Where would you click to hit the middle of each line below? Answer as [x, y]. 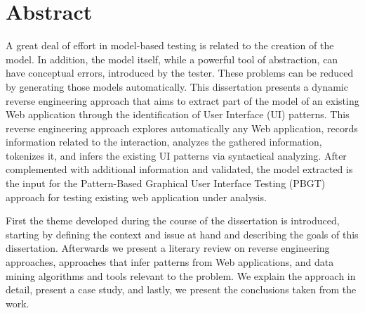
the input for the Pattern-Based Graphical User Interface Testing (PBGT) [166, 183]
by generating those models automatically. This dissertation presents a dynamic [177, 86]
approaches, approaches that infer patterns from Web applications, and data [170, 262]
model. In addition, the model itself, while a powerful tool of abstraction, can [172, 59]
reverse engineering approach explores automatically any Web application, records [182, 128]
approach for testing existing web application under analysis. [136, 197]
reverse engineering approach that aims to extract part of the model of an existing [182, 100]
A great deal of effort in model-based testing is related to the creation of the [170, 45]
